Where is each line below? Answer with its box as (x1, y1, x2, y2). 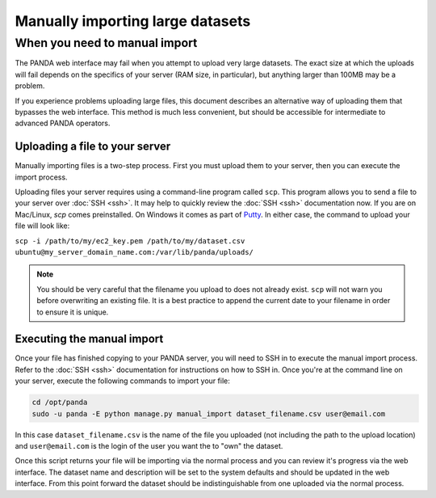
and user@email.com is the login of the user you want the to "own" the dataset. (15, 441, 283, 450)
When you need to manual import (15, 36, 198, 50)
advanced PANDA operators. (15, 118, 111, 129)
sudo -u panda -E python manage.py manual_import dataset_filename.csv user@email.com (31, 409, 386, 418)
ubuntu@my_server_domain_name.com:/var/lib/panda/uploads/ (15, 247, 254, 256)
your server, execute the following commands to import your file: (15, 376, 230, 386)
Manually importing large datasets (15, 12, 251, 30)
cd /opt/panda (31, 398, 88, 407)
